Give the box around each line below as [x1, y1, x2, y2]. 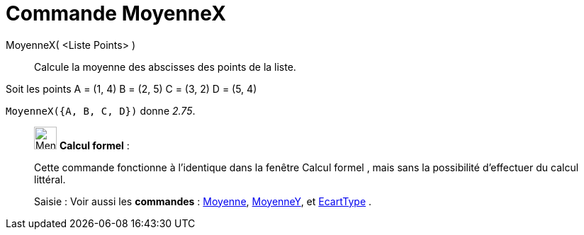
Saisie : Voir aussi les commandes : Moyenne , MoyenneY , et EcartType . [34, 195, 372, 207]
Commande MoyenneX [6, 1, 226, 25]
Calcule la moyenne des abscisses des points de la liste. [34, 60, 296, 73]
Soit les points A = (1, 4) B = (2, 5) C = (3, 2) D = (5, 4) [6, 82, 257, 95]
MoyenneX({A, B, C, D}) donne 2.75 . [6, 104, 196, 117]
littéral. [34, 173, 66, 185]
